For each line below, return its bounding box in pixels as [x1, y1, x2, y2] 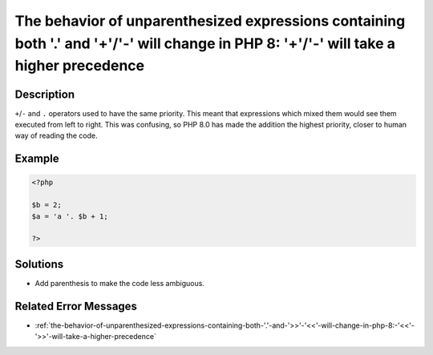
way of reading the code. [14, 131, 98, 140]
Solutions [14, 257, 64, 271]
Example [14, 152, 59, 166]
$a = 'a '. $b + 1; [31, 212, 108, 220]
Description [14, 87, 75, 101]
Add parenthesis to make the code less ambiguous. [34, 278, 204, 288]
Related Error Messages [14, 299, 138, 313]
